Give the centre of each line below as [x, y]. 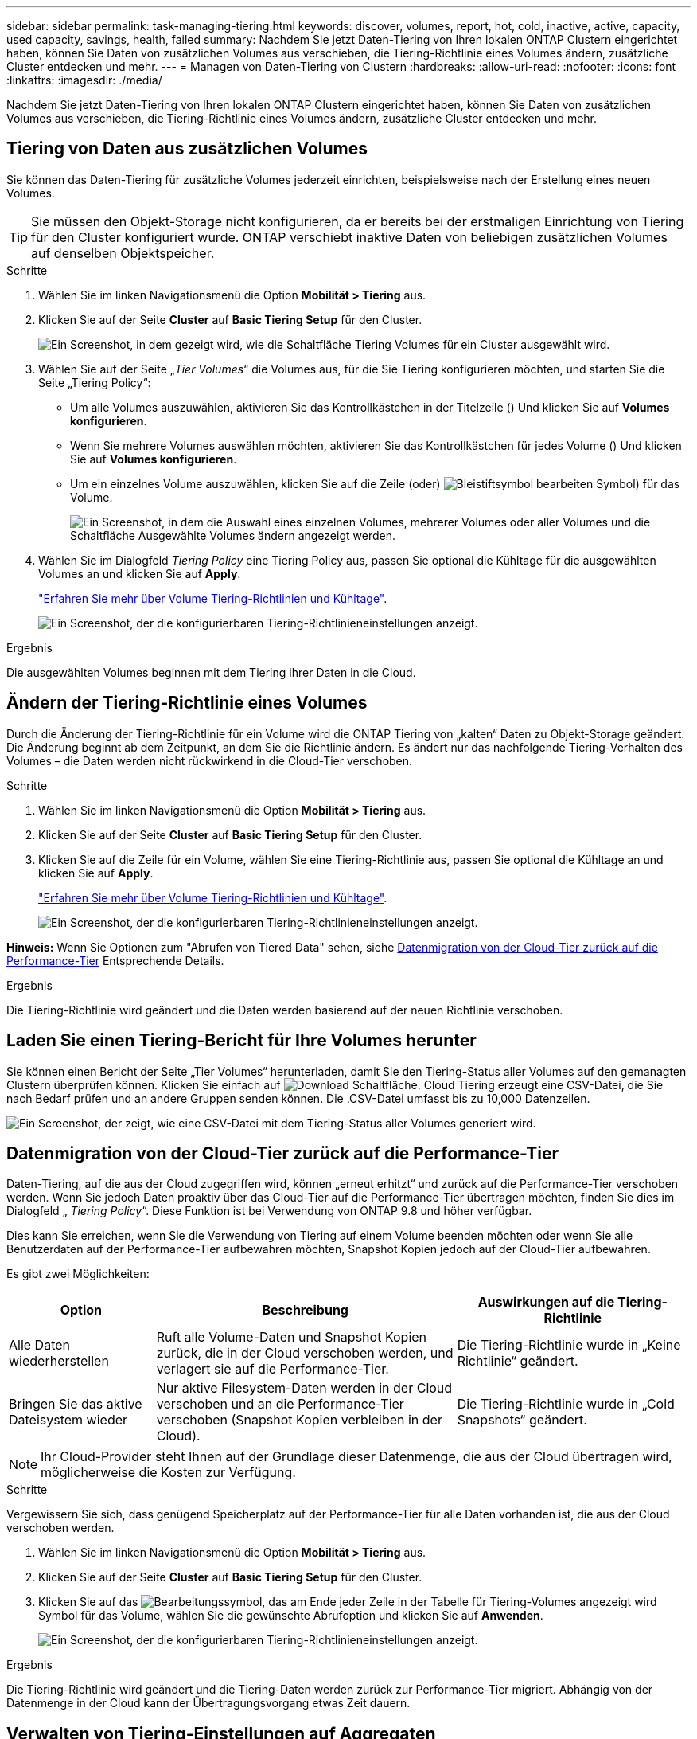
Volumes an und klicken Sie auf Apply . [140, 573]
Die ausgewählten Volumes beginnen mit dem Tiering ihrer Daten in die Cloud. [211, 672]
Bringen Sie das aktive [76, 1404]
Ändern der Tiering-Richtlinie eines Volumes [187, 703]
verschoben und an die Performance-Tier [280, 1404]
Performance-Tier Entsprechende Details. [115, 960]
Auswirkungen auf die [546, 1302]
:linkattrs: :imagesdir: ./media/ [84, 80]
